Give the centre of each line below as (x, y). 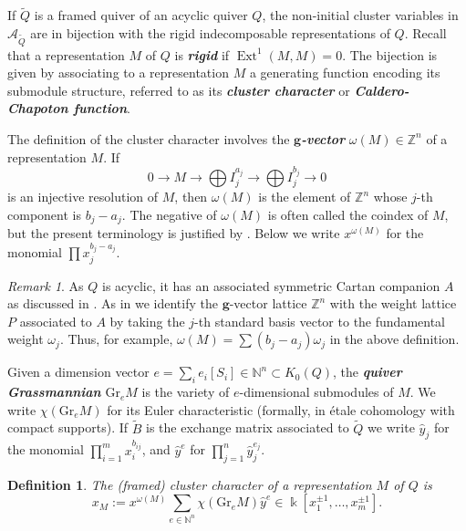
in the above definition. (394, 339)
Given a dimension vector (78, 372)
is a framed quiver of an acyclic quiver (141, 15)
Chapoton (38, 108)
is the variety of (186, 392)
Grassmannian (54, 392)
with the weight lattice (393, 303)
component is (44, 214)
